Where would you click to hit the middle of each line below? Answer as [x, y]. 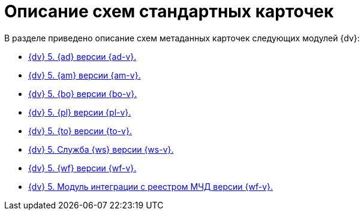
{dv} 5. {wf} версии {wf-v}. [82, 168]
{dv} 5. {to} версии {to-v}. [80, 131]
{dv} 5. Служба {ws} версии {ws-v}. [101, 149]
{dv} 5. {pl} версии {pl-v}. [80, 112]
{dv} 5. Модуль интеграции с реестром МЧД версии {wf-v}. [151, 186]
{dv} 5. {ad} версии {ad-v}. [82, 56]
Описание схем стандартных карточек [169, 11]
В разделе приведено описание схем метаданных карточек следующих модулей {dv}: [182, 38]
